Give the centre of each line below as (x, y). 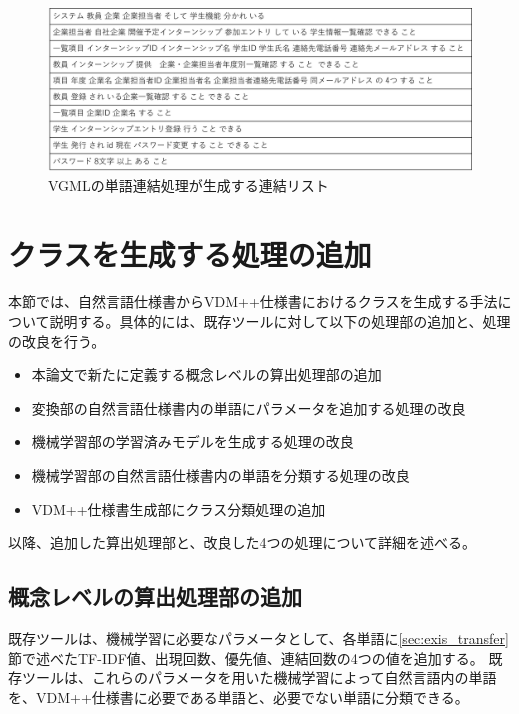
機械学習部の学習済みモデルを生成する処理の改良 (192, 441)
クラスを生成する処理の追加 (190, 253)
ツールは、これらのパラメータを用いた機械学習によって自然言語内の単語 (259, 677)
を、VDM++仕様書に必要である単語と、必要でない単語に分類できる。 (238, 696)
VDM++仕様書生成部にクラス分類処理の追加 (178, 508)
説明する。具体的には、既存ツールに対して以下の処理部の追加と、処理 (280, 321)
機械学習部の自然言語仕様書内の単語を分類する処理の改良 (220, 475)
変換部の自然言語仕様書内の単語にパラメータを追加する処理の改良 (248, 407)
